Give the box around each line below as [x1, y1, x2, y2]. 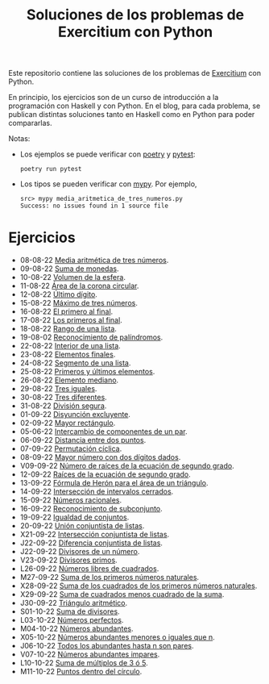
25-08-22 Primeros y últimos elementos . [19, 367, 155, 377]
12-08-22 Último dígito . [19, 290, 98, 299]
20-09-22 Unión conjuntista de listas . [19, 521, 145, 531]
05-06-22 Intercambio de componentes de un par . [19, 427, 188, 436]
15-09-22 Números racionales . [19, 495, 122, 505]
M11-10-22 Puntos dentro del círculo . [19, 667, 143, 677]
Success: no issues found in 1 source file [19, 202, 169, 211]
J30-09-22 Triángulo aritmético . [19, 598, 128, 608]
